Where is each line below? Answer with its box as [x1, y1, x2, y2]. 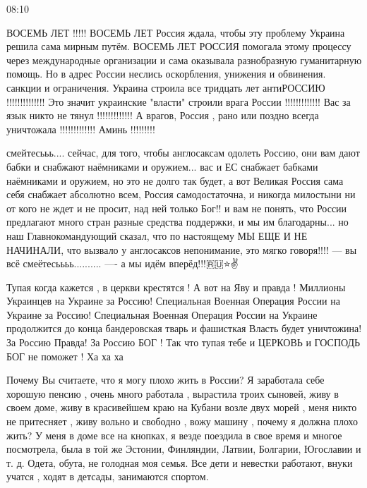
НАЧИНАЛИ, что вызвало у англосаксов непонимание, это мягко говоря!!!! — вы [6, 242, 357, 257]
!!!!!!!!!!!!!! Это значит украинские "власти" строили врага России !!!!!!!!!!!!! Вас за [6, 94, 351, 109]
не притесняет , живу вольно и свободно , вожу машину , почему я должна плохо [6, 414, 359, 429]
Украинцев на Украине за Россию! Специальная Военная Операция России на [6, 293, 340, 308]
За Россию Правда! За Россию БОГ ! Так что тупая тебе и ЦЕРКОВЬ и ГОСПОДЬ [6, 335, 361, 350]
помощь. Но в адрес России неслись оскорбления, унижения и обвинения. [6, 66, 326, 81]
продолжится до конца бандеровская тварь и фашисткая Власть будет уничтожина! [6, 321, 362, 336]
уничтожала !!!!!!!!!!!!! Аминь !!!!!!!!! [6, 121, 155, 136]
